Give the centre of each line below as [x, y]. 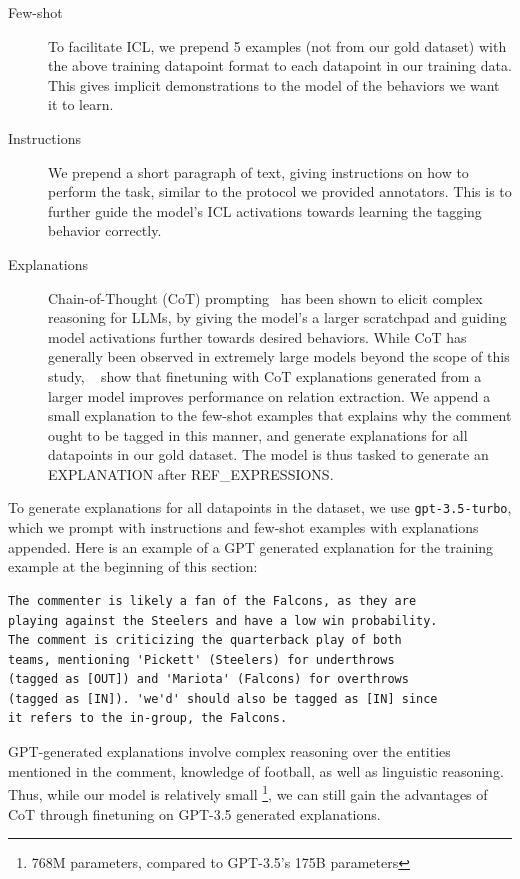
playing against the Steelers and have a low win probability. [223, 620]
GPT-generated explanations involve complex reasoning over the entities [229, 751]
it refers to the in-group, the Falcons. [148, 718]
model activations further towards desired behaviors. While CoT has [257, 336]
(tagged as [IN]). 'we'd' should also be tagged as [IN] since [223, 698]
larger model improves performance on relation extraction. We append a [269, 395]
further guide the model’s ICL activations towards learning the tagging [265, 210]
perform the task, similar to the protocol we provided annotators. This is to [280, 191]
